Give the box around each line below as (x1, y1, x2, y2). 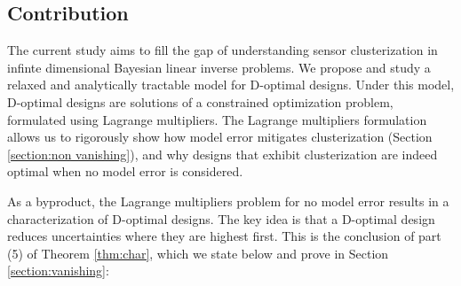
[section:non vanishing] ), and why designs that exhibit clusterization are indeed (7, 144, 438, 163)
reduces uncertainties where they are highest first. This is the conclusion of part (7, 227, 441, 245)
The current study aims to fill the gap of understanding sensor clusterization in (7, 41, 438, 59)
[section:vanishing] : (7, 261, 109, 280)
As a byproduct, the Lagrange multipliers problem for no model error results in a (7, 191, 449, 210)
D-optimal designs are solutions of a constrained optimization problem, (7, 92, 393, 111)
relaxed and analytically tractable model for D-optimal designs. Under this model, (7, 75, 455, 94)
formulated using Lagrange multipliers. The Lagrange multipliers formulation (7, 110, 427, 128)
